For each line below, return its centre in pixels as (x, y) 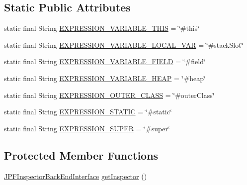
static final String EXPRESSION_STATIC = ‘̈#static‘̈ (88, 112)
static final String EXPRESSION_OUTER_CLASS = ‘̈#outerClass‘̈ (109, 95)
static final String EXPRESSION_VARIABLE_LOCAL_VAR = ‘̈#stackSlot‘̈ (124, 45)
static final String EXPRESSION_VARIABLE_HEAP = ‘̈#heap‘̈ (105, 78)
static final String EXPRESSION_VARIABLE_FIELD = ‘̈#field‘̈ (105, 61)
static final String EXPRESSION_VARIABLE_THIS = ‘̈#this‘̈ (102, 28)
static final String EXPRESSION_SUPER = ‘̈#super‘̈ (87, 128)
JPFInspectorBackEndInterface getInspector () (76, 176)
